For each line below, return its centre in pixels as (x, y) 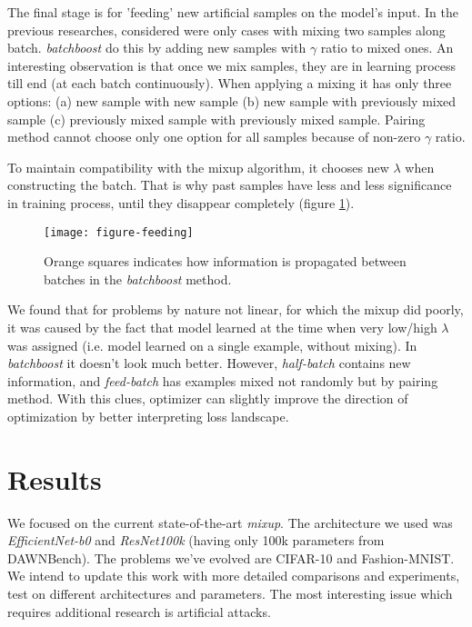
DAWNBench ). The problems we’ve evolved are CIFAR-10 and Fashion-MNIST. (231, 557)
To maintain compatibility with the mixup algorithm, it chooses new (198, 167)
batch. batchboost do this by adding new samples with (157, 48)
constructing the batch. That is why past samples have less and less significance (230, 185)
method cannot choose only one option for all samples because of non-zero (214, 137)
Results (55, 478)
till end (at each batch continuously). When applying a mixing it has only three (230, 83)
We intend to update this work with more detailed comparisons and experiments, (234, 576)
